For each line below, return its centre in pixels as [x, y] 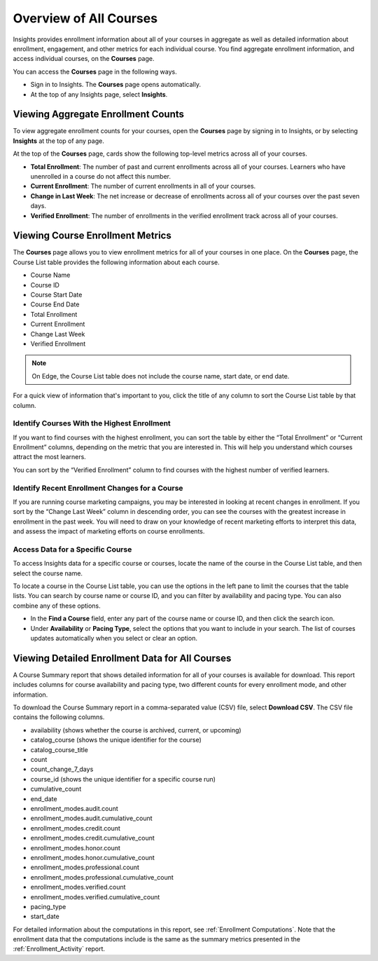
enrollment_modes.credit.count [75, 828]
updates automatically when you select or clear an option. [114, 639]
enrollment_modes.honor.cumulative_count [93, 857]
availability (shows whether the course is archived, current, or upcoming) [136, 730]
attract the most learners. [50, 457]
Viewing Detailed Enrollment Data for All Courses [122, 658]
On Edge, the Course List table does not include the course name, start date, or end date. [161, 376]
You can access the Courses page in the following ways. [95, 71]
